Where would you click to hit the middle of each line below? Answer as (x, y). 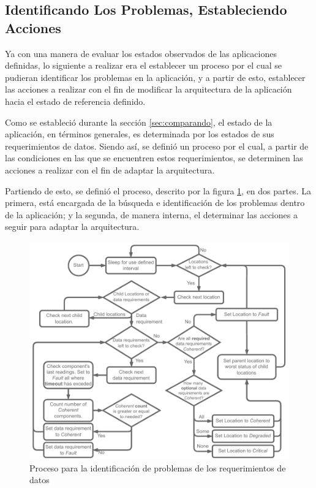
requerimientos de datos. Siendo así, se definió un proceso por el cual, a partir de (157, 146)
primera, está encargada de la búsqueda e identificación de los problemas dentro (155, 203)
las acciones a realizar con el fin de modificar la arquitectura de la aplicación (149, 89)
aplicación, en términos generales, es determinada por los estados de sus (140, 134)
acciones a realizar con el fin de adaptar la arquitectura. (110, 170)
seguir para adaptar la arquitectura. (72, 227)
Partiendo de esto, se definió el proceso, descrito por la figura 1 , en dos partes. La (158, 190)
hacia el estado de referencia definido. (75, 101)
